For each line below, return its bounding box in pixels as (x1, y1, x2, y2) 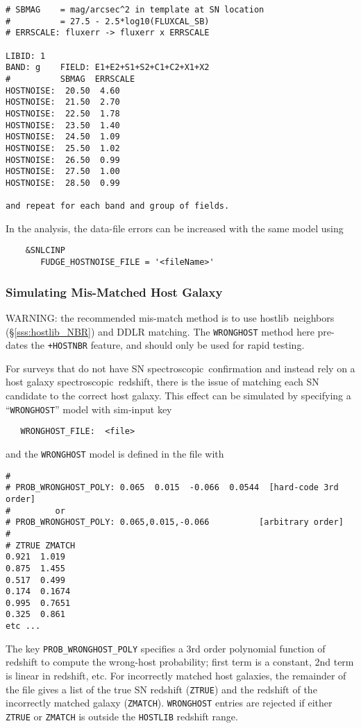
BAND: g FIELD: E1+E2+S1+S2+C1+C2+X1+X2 (6, 62, 210, 73)
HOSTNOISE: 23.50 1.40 (6, 120, 120, 130)
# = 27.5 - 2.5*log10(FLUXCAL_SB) (6, 16, 210, 26)
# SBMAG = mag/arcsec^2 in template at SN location (6, 5, 265, 15)
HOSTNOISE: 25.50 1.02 (6, 143, 120, 153)
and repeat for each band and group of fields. (6, 201, 230, 211)
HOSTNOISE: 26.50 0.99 (6, 155, 120, 165)
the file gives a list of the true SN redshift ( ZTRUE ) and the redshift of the (6, 682, 317, 696)
